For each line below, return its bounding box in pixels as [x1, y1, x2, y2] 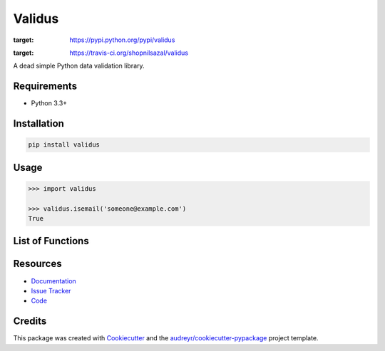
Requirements [13, 80, 78, 93]
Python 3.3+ [31, 99, 68, 108]
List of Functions [13, 235, 89, 247]
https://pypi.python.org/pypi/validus [69, 36, 175, 44]
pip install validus [28, 141, 100, 149]
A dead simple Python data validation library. [13, 61, 145, 70]
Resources [13, 258, 62, 270]
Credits [13, 315, 47, 328]
